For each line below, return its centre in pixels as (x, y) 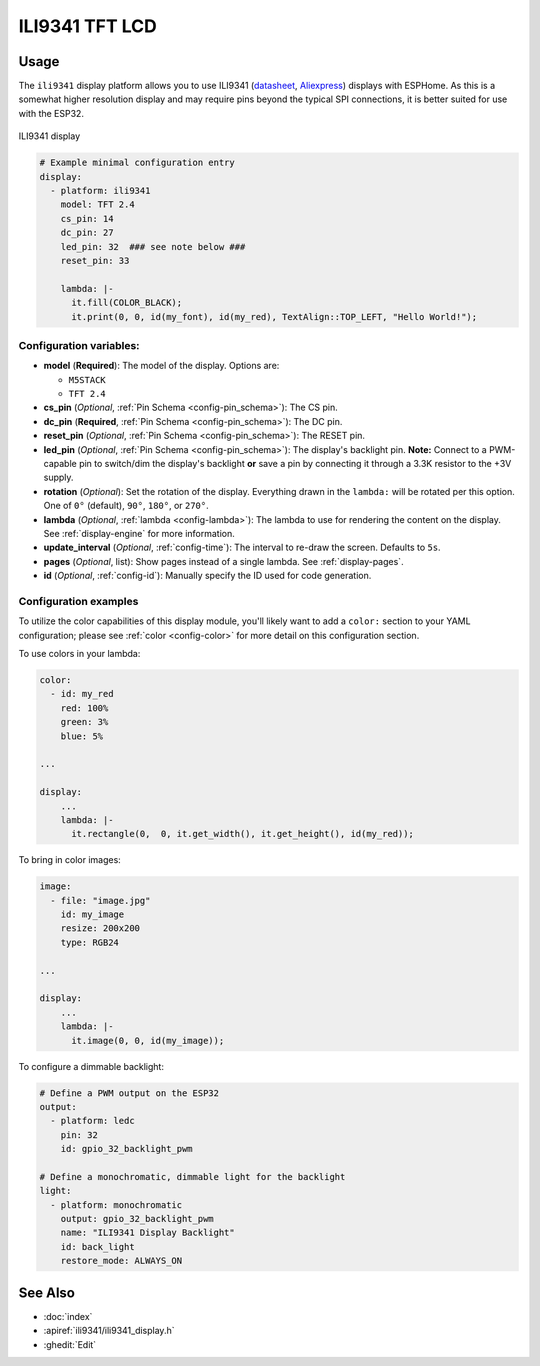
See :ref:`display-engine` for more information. (139, 533)
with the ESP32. (51, 113)
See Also (46, 1292)
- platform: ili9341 (100, 190)
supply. (58, 477)
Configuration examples (78, 601)
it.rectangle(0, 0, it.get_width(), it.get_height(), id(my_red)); (243, 834)
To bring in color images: (70, 860)
